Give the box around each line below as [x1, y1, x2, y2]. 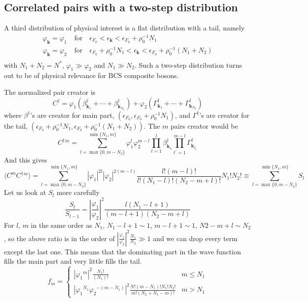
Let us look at [4, 187, 46, 197]
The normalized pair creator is [4, 87, 96, 97]
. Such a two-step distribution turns [135, 59, 242, 70]
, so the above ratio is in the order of [4, 233, 115, 243]
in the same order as [30, 220, 92, 230]
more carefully [56, 187, 100, 197]
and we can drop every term [153, 233, 238, 243]
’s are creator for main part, [30, 110, 114, 120]
